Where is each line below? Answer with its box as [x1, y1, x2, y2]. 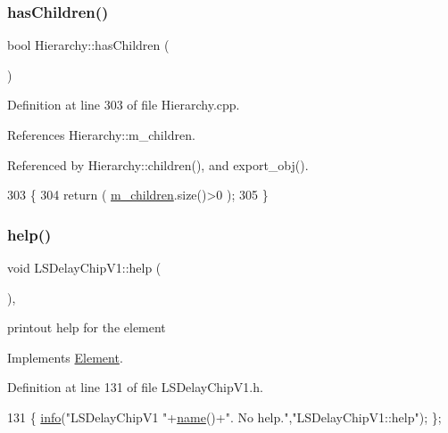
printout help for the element [7, 318, 166, 337]
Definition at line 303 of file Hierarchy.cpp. [7, 95, 240, 114]
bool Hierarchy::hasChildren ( [7, 36, 170, 54]
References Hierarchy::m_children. [7, 126, 195, 143]
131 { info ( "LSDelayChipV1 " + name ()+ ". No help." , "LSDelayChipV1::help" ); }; [7, 407, 442, 426]
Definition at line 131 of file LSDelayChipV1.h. [7, 378, 263, 396]
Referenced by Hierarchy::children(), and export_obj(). [7, 155, 309, 174]
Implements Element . [7, 347, 123, 366]
